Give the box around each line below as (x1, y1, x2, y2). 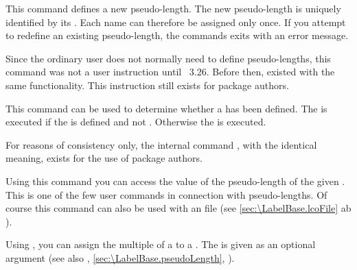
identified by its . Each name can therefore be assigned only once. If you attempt (5, 14, 346, 29)
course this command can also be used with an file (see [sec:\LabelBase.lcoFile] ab (5, 201, 352, 215)
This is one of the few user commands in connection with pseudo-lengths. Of (5, 187, 327, 201)
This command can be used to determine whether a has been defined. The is (5, 101, 327, 115)
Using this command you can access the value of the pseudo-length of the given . (5, 173, 345, 188)
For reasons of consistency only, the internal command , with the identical (5, 137, 317, 151)
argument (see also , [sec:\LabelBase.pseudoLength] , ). (5, 250, 235, 265)
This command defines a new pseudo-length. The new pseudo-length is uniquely (5, 1, 341, 15)
